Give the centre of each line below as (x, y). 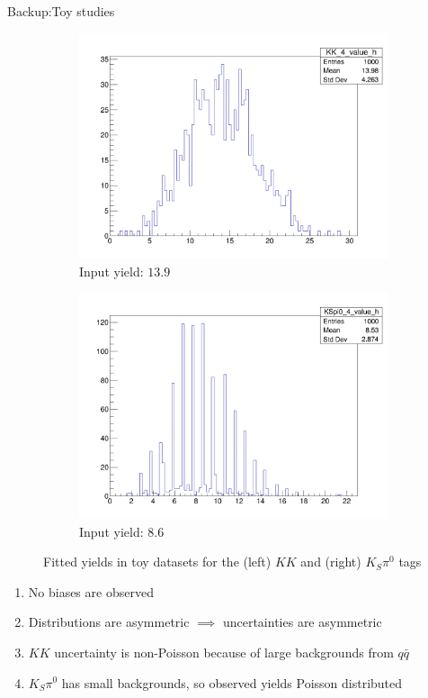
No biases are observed (91, 591)
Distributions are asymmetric (109, 622)
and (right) (331, 562)
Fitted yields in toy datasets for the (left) (157, 562)
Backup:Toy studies (61, 11)
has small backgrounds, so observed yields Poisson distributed (232, 682)
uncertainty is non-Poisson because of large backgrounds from (224, 652)
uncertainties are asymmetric (302, 622)
